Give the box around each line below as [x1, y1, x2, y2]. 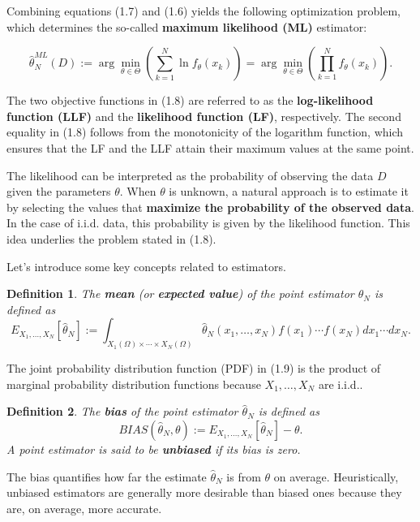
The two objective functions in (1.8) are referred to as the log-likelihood [6, 92, 374, 109]
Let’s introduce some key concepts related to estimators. [6, 257, 286, 274]
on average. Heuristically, [273, 468, 399, 485]
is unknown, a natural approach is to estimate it [169, 183, 409, 200]
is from [226, 468, 261, 485]
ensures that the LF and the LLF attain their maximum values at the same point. [6, 139, 414, 156]
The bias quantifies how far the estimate [6, 468, 207, 485]
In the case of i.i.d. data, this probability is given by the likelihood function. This [6, 214, 410, 231]
